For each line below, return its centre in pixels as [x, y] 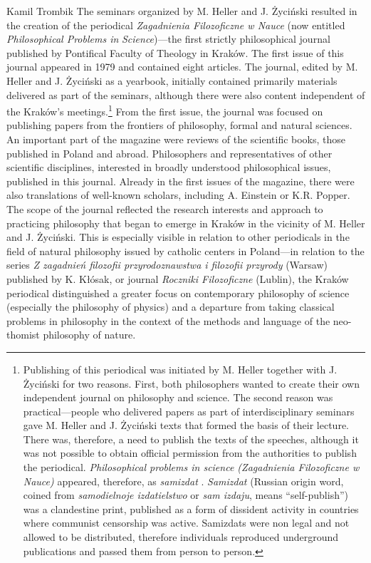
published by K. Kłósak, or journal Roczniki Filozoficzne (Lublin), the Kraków [178, 278]
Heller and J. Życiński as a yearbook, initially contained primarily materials [172, 80]
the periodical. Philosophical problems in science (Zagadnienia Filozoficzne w [191, 467]
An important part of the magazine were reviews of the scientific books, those [176, 139]
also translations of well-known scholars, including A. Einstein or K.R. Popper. [178, 195]
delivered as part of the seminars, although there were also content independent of [186, 94]
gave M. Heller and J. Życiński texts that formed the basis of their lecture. [186, 425]
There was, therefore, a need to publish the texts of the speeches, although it [191, 439]
